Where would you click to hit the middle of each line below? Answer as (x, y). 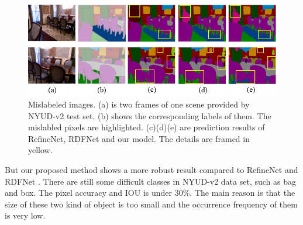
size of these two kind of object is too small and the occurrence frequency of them (151, 204)
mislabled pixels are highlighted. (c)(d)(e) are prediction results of (147, 127)
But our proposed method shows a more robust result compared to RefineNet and (151, 169)
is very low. (25, 215)
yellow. (40, 150)
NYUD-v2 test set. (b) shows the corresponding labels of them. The (150, 115)
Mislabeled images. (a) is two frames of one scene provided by (139, 104)
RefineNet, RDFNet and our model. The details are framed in (139, 138)
